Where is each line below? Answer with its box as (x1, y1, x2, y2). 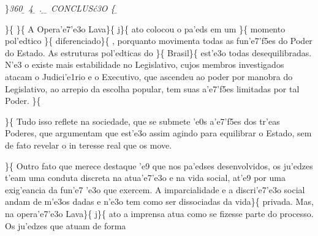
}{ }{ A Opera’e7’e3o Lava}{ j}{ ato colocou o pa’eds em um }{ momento (5, 22, 286, 35)
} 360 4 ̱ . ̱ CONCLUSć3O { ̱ (5, 2, 118, 14)
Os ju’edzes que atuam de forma (5, 219, 126, 232)
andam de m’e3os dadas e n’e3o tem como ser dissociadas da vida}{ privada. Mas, (5, 195, 314, 208)
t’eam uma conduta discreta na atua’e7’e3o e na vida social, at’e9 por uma (5, 171, 286, 184)
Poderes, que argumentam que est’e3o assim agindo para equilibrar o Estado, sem (5, 127, 312, 139)
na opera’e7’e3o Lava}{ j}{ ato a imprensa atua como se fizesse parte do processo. (5, 207, 314, 219)
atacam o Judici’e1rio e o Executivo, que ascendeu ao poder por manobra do (5, 70, 293, 83)
